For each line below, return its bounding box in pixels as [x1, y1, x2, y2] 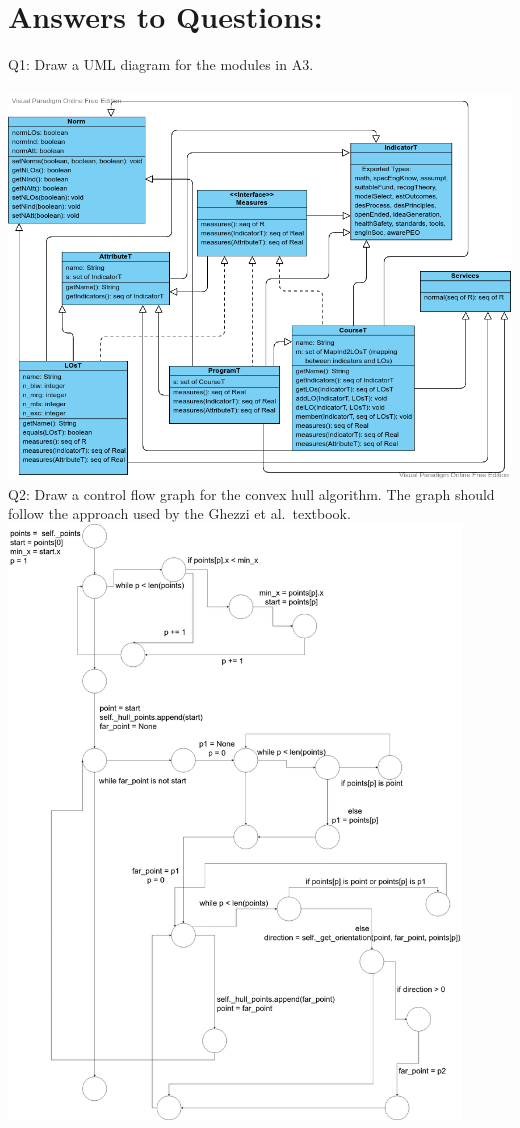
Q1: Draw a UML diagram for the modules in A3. [8, 54, 314, 75]
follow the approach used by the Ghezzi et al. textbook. [8, 503, 351, 524]
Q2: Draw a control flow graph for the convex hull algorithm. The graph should [8, 483, 495, 504]
